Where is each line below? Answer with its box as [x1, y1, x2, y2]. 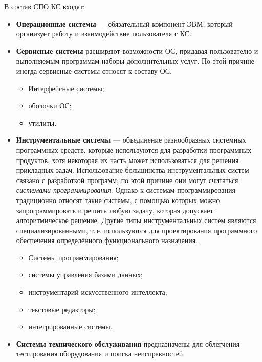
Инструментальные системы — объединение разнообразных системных [16, 134, 246, 145]
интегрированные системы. [28, 321, 113, 332]
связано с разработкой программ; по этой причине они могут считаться [16, 174, 238, 185]
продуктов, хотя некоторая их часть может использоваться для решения [16, 154, 239, 165]
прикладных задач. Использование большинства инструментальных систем [16, 165, 249, 175]
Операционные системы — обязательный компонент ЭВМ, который [16, 18, 233, 29]
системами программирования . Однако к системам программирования [16, 185, 235, 195]
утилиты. [28, 117, 57, 128]
